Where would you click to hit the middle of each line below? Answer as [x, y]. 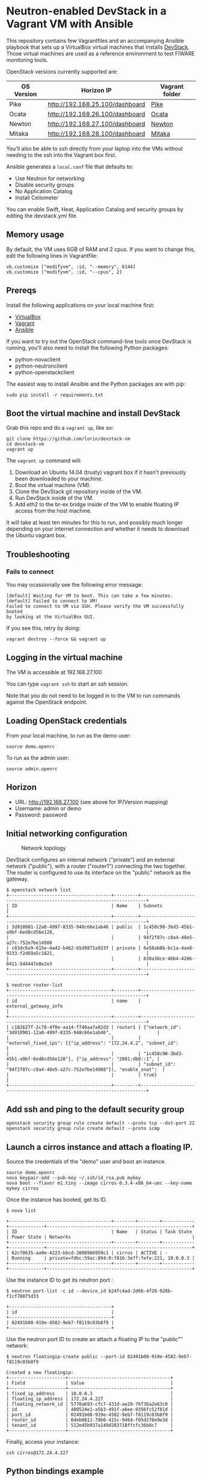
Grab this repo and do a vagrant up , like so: [60, 428]
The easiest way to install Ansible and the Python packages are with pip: [96, 384]
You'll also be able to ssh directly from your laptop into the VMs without [95, 148]
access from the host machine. [53, 511]
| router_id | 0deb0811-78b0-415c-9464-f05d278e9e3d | [90, 1420]
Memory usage [35, 234]
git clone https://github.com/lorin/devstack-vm [68, 439]
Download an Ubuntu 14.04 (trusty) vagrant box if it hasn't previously [100, 473]
